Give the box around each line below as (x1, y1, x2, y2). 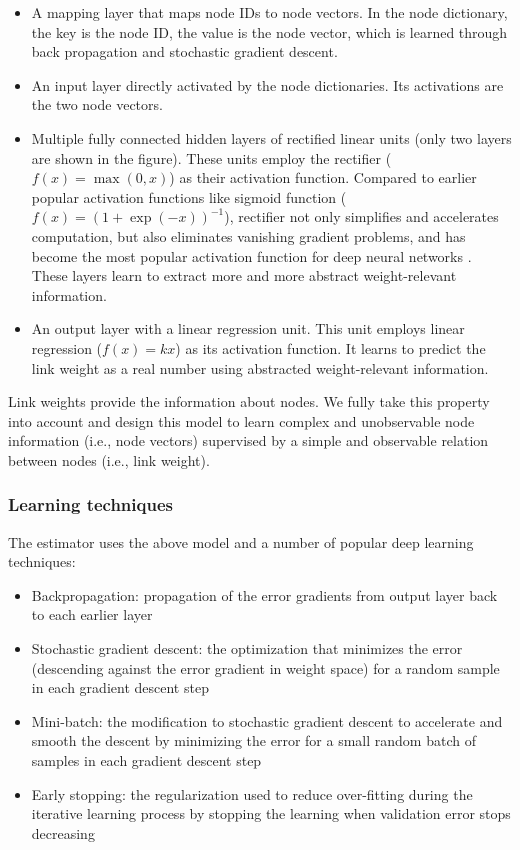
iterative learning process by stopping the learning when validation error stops (31, 803, 511, 824)
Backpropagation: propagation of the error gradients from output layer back (31, 584, 498, 605)
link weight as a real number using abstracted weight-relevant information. (31, 357, 489, 378)
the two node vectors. (31, 94, 163, 115)
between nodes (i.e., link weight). (8, 449, 210, 470)
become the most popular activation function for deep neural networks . (31, 245, 472, 266)
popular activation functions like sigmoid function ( (31, 186, 347, 207)
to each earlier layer (31, 604, 153, 625)
